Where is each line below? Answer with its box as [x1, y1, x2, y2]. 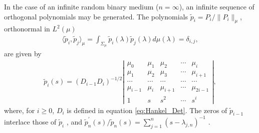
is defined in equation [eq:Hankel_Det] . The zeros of [67, 105, 227, 115]
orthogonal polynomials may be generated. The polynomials [4, 11, 188, 21]
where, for [4, 105, 35, 115]
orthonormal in [4, 23, 50, 34]
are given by [4, 48, 42, 59]
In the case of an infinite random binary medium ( [4, 1, 159, 11]
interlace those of [4, 116, 57, 127]
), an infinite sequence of [179, 1, 254, 11]
